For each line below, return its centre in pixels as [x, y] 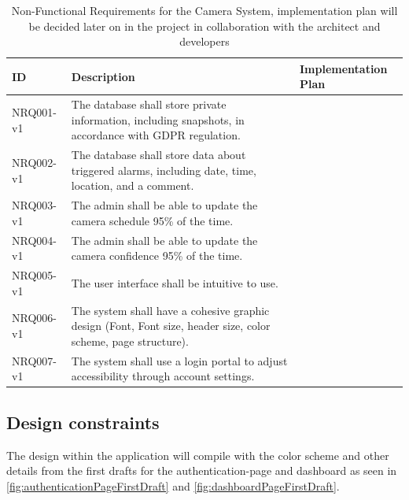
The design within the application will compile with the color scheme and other [198, 455]
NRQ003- [34, 205]
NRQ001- [34, 112]
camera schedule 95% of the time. [152, 220]
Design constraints [83, 422]
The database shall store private [149, 104]
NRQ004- [34, 240]
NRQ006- [34, 318]
